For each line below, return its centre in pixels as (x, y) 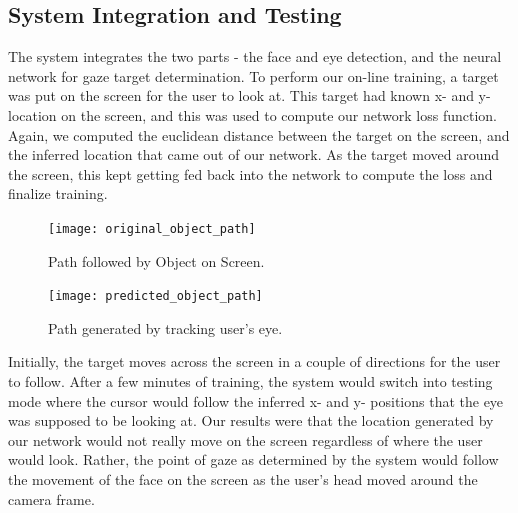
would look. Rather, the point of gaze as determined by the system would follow (253, 459)
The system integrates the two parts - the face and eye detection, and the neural (255, 56)
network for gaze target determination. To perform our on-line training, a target (253, 75)
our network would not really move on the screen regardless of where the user (245, 439)
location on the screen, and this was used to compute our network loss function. (253, 114)
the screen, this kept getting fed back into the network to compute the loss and (250, 173)
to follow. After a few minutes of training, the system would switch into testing (250, 381)
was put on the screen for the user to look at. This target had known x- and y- (249, 95)
